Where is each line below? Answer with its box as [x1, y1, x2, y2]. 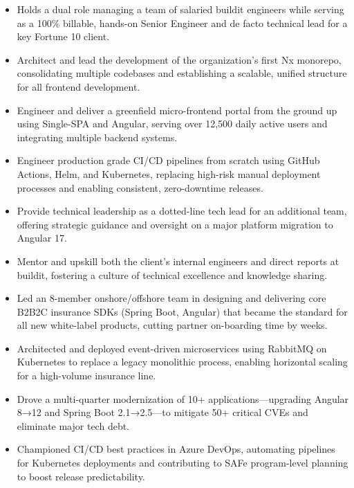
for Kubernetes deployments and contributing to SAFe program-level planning [17, 455, 348, 470]
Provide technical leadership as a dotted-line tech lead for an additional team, [17, 204, 347, 218]
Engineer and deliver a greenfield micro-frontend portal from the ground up [17, 102, 337, 117]
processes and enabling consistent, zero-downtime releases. [17, 180, 263, 195]
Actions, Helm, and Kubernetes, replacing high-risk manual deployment [17, 166, 321, 181]
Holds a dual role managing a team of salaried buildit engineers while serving [17, 2, 344, 16]
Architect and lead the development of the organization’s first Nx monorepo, [17, 52, 342, 66]
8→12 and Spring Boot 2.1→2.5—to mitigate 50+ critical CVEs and [17, 405, 308, 419]
